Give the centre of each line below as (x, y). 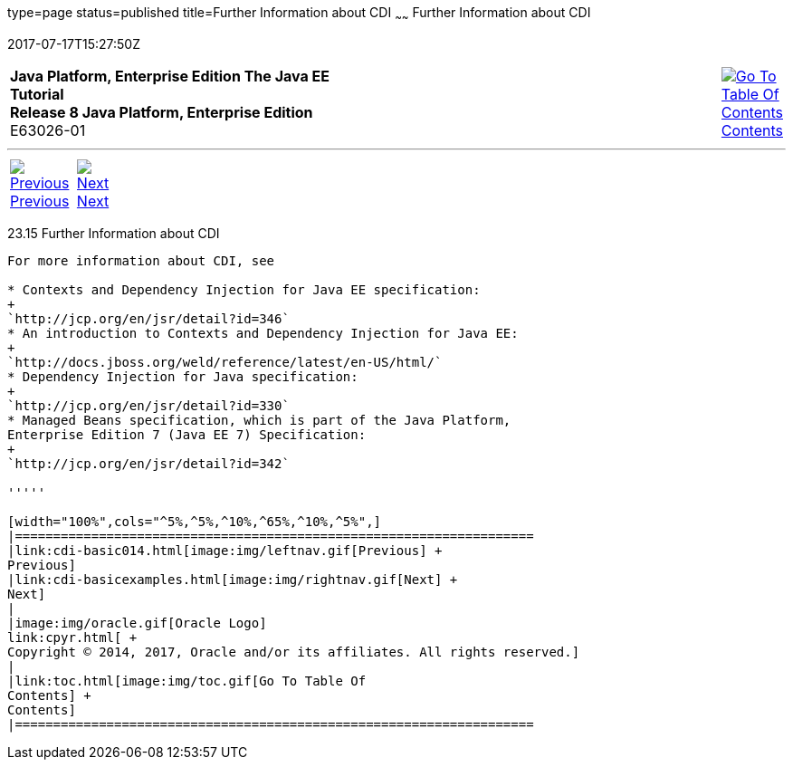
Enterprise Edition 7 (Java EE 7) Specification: (187, 434)
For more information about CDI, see (141, 260)
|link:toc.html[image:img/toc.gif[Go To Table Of (187, 681)
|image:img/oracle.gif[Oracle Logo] (137, 623)
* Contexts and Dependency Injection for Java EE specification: (244, 289)
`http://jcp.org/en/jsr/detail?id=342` (148, 463)
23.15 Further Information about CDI (114, 233)
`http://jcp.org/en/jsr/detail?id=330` (148, 405)
